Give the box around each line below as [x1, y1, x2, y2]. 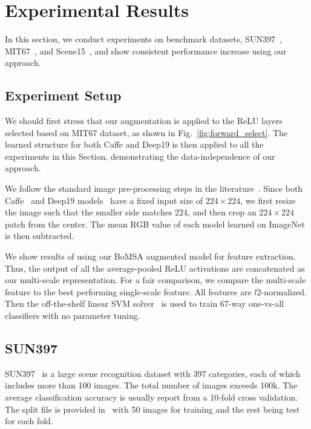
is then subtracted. [5, 229, 74, 242]
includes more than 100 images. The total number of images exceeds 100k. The [5, 379, 298, 391]
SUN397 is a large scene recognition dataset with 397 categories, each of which [5, 367, 301, 379]
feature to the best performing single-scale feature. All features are [5, 285, 252, 298]
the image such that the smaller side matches [5, 206, 172, 218]
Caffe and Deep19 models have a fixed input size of [5, 194, 203, 206]
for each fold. [5, 414, 53, 427]
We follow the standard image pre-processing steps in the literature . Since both [5, 182, 303, 195]
